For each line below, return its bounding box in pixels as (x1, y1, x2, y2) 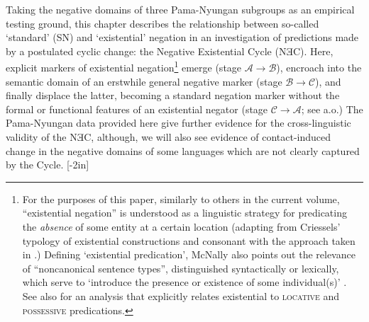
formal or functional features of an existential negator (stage (6, 101, 268, 116)
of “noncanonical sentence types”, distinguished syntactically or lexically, (22, 260, 339, 275)
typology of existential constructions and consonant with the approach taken (22, 233, 356, 248)
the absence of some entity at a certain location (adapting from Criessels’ (22, 219, 341, 234)
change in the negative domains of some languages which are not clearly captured (6, 143, 360, 158)
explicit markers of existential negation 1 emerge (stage (6, 58, 242, 75)
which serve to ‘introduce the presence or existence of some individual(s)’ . (22, 275, 347, 289)
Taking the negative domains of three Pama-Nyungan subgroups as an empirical (6, 2, 355, 16)
